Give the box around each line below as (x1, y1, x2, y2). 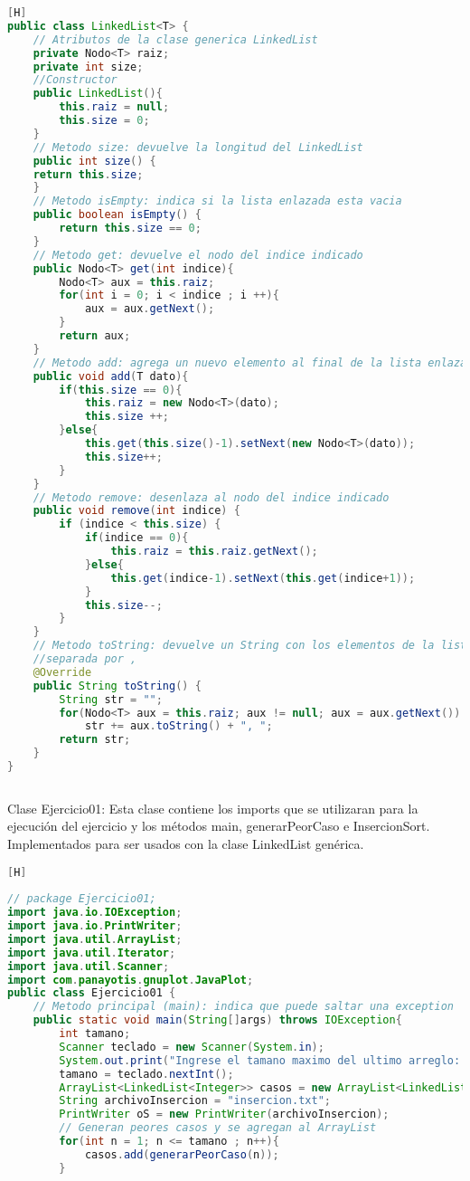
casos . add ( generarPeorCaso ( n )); (84, 1148, 279, 1161)
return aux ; (59, 329, 131, 342)
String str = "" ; (59, 692, 163, 706)
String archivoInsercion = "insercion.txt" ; (59, 1094, 331, 1108)
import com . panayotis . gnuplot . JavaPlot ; (7, 973, 254, 986)
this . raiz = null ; (59, 100, 170, 114)
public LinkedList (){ (33, 87, 163, 100)
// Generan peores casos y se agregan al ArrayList (59, 1121, 377, 1135)
